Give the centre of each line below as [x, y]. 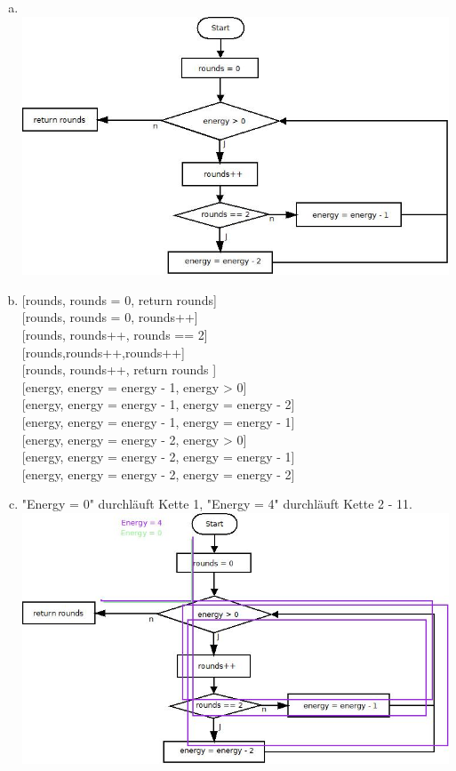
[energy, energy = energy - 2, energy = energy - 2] [158, 474]
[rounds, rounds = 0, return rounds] [119, 299]
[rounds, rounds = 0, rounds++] [110, 317]
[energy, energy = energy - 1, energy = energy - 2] [158, 404]
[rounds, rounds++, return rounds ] [119, 369]
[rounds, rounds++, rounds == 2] [115, 335]
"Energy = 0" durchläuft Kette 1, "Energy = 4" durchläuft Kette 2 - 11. [217, 504]
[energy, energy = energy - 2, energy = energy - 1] [158, 457]
